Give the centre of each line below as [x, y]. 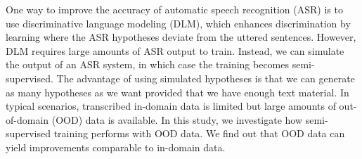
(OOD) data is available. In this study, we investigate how [177, 119]
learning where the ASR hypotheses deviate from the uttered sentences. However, [181, 37]
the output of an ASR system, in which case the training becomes [148, 64]
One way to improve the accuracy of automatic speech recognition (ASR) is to [174, 9]
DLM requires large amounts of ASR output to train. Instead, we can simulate [175, 50]
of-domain [27, 119]
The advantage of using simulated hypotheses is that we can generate [206, 78]
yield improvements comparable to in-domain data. [116, 147]
